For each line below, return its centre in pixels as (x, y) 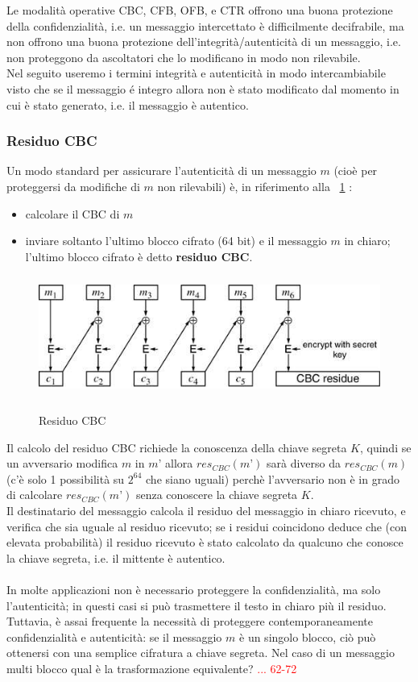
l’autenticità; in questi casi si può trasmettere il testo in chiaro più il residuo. (197, 605)
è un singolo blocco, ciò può (308, 636)
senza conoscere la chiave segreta (217, 495)
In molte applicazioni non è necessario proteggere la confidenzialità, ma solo (194, 590)
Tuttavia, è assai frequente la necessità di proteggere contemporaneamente (190, 621)
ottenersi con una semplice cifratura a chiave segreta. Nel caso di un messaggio (201, 653)
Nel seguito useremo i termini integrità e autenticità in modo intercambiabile (196, 73)
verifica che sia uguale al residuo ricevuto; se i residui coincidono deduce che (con (207, 526)
